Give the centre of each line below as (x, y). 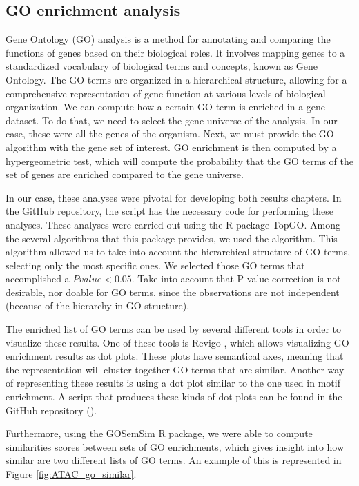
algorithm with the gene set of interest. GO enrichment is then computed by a (171, 147)
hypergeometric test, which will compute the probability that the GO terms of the (180, 161)
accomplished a (38, 279)
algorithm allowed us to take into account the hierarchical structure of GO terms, (178, 252)
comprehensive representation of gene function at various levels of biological (166, 93)
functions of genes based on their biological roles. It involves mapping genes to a (175, 52)
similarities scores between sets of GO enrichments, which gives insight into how (175, 446)
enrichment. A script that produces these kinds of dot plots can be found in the (174, 397)
